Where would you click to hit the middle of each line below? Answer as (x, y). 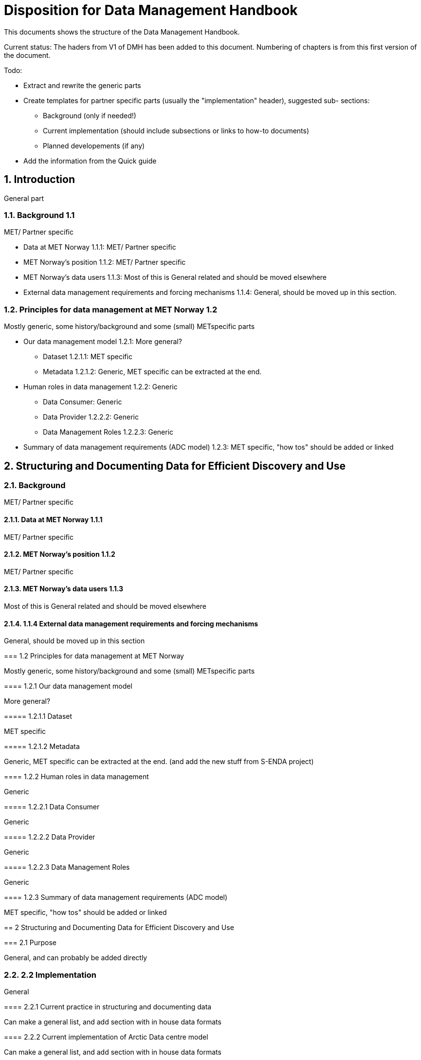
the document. (27, 55)
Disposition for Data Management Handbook (151, 10)
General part (24, 198)
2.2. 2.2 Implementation (50, 975)
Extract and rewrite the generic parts (82, 85)
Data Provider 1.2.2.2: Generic (91, 417)
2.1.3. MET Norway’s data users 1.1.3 (64, 589)
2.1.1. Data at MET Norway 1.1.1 (53, 519)
